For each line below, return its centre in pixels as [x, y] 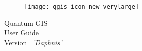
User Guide [22, 33]
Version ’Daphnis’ [33, 42]
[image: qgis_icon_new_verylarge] [82, 7]
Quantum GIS [26, 23]
